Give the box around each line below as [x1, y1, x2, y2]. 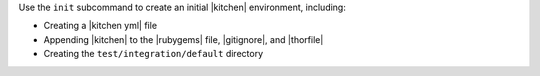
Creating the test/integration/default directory [43, 48, 264, 60]
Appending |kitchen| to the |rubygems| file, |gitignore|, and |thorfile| [43, 33, 324, 45]
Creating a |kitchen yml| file [43, 20, 158, 32]
